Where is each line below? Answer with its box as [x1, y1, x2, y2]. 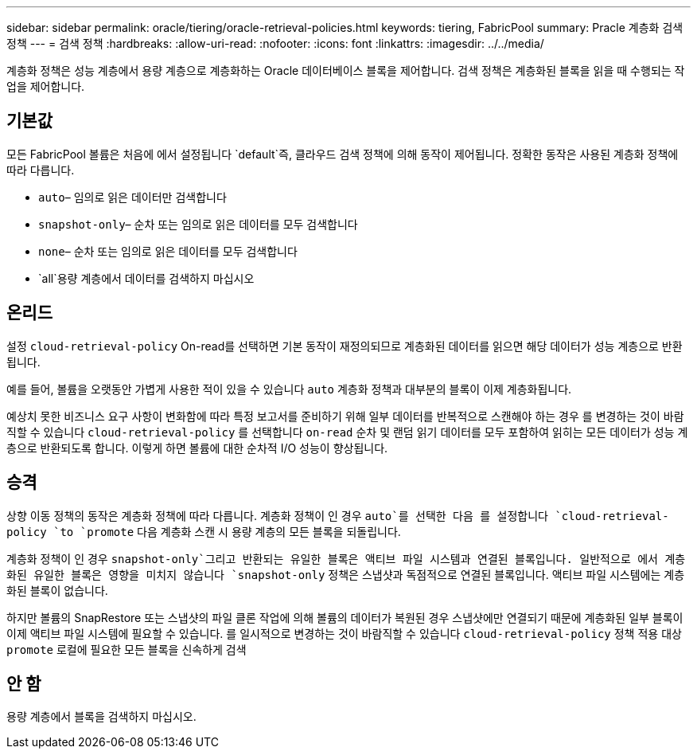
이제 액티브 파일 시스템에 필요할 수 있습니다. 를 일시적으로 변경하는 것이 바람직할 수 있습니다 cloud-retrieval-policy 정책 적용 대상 [6, 626, 682, 640]
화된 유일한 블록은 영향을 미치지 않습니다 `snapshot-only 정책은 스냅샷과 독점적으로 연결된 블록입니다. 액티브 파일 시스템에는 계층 [6, 567, 685, 581]
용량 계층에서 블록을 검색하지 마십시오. [6, 710, 197, 724]
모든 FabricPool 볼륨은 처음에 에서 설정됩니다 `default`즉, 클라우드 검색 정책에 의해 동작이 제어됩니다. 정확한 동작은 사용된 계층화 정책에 [6, 147, 679, 161]
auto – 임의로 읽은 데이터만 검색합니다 [38, 190, 227, 204]
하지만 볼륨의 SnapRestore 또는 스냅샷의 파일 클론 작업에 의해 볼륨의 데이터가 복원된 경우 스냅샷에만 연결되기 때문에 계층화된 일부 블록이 [6, 610, 683, 624]
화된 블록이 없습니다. [6, 583, 108, 597]
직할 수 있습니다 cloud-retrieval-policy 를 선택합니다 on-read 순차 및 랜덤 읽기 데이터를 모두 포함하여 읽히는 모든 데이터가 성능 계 [6, 424, 688, 439]
